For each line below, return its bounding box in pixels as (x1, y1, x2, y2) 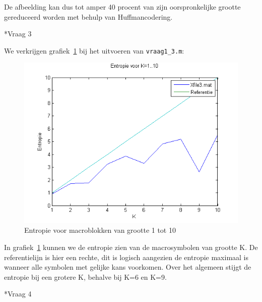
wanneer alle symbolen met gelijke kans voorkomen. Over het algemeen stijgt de (4, 262, 251, 272)
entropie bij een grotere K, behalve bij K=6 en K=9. (4, 271, 167, 282)
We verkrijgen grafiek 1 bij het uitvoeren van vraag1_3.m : (4, 45, 184, 56)
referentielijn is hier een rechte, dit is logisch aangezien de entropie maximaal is (4, 251, 249, 262)
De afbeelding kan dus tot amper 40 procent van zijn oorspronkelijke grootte (4, 2, 241, 12)
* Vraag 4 (4, 288, 32, 299)
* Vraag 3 (4, 28, 32, 39)
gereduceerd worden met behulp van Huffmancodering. (4, 11, 173, 22)
